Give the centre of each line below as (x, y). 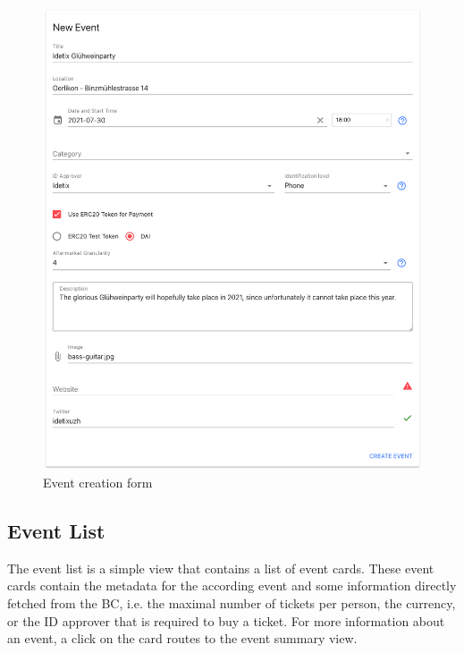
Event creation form (98, 483)
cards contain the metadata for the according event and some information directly (232, 585)
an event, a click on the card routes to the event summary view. (182, 638)
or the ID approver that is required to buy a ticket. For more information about (226, 620)
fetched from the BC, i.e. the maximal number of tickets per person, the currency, (232, 603)
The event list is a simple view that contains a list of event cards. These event (221, 568)
